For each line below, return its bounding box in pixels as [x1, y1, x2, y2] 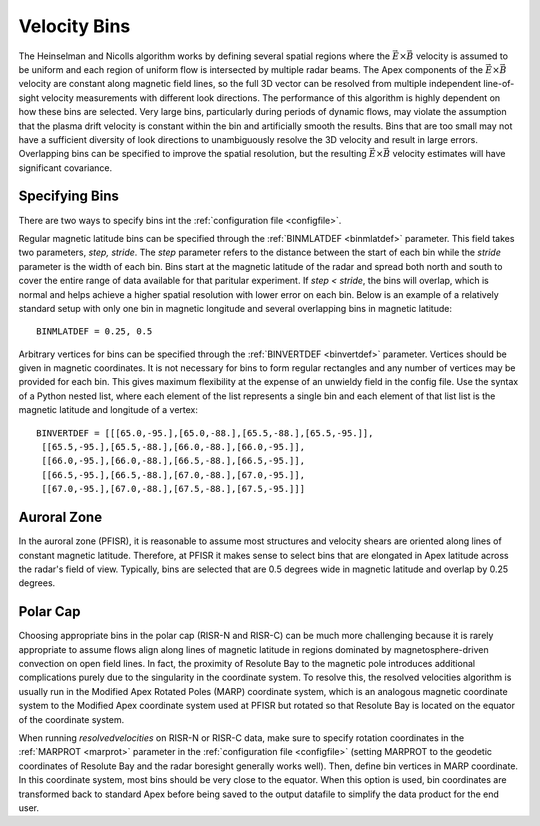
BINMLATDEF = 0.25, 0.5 [36, 326, 153, 337]
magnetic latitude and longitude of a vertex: [18, 404, 199, 416]
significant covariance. [18, 161, 113, 174]
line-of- [483, 78, 515, 90]
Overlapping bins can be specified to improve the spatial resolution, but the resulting [18, 148, 367, 160]
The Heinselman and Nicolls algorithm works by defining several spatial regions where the [18, 50, 390, 62]
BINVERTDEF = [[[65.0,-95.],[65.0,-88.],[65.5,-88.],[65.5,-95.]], [36, 427, 374, 439]
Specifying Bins [18, 188, 119, 205]
